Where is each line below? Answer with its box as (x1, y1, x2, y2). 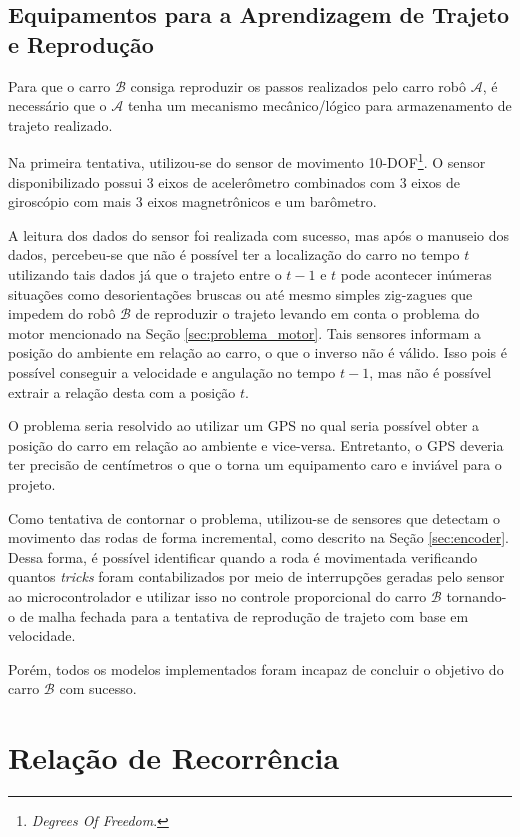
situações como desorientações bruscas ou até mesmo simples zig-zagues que (8, 283, 473, 304)
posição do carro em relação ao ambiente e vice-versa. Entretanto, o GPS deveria (8, 434, 504, 455)
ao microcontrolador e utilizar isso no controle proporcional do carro (8, 585, 427, 606)
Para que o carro (8, 75, 111, 96)
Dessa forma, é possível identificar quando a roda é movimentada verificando (8, 546, 478, 567)
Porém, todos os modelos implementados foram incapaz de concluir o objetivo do (8, 658, 504, 679)
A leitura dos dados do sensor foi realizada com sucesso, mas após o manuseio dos (8, 224, 510, 245)
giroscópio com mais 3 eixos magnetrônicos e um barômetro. (8, 191, 377, 212)
